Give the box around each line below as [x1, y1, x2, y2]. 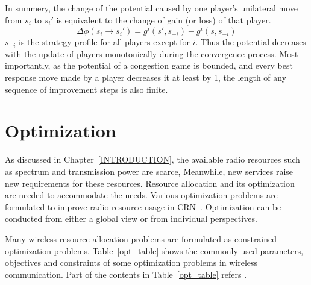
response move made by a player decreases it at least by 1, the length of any [5, 71, 287, 84]
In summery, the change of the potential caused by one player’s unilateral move [5, 2, 298, 14]
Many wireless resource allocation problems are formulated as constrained [5, 232, 277, 245]
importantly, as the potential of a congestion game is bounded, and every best [5, 59, 293, 72]
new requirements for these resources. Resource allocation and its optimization [5, 177, 295, 189]
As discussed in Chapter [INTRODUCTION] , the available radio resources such [5, 153, 300, 166]
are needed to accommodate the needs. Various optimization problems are [5, 189, 278, 201]
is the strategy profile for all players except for [19, 36, 190, 48]
